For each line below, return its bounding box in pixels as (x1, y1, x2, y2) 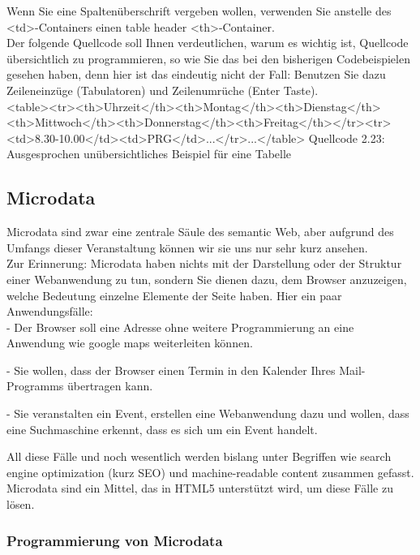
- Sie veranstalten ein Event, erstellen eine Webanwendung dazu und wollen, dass (6, 405, 409, 422)
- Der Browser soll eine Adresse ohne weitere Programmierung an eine (6, 318, 354, 335)
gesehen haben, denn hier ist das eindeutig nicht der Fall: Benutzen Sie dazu (6, 66, 386, 83)
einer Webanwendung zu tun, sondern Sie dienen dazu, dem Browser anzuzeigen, (6, 270, 407, 287)
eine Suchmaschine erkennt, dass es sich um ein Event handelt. (6, 420, 318, 437)
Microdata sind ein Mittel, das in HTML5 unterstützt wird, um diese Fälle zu (6, 480, 393, 497)
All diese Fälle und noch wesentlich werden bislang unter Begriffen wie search (6, 448, 392, 465)
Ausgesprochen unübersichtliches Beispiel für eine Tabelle (6, 145, 292, 162)
